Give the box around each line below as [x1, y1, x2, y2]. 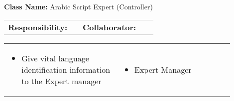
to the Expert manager [21, 75, 102, 87]
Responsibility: [8, 21, 68, 33]
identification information [21, 63, 111, 75]
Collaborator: [83, 21, 136, 33]
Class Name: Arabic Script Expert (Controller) [4, 1, 153, 11]
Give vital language [21, 52, 89, 64]
